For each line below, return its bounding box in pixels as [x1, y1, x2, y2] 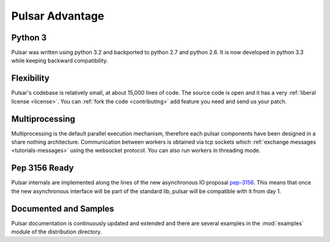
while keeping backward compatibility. [11, 57, 108, 64]
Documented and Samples [11, 204, 114, 214]
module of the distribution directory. [11, 228, 102, 235]
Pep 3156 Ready [11, 163, 74, 174]
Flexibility [11, 73, 50, 84]
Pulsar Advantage [11, 9, 105, 23]
